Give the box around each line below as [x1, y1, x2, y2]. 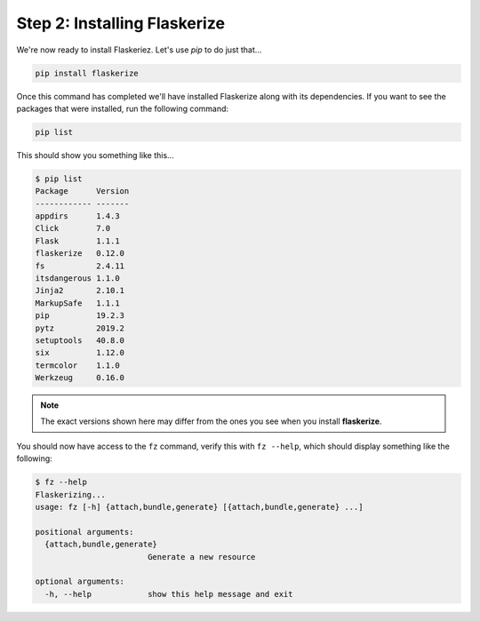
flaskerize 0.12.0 [35, 249, 124, 259]
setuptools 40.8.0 [35, 335, 124, 346]
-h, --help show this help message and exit [44, 589, 293, 599]
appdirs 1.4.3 [35, 211, 120, 221]
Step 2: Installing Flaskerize [16, 13, 226, 33]
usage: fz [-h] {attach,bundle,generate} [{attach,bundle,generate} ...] [35, 502, 364, 513]
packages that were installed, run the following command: [16, 103, 229, 114]
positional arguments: [35, 527, 134, 537]
